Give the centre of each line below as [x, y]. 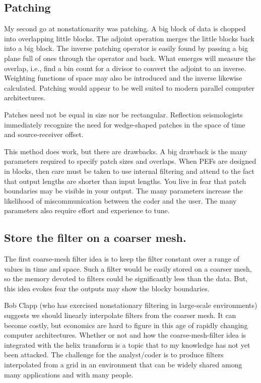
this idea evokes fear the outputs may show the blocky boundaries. [107, 288]
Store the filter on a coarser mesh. [95, 238]
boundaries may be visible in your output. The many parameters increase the [123, 191]
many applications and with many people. [69, 374]
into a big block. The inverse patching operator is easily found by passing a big [126, 48]
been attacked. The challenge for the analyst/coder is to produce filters [114, 355]
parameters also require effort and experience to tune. [87, 210]
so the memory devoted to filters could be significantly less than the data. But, [126, 278]
